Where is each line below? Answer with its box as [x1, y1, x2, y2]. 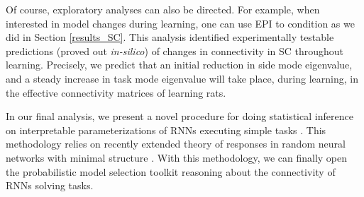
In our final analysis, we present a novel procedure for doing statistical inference [6, 109, 353, 124]
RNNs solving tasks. [6, 178, 94, 193]
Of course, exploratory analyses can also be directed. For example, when [6, 2, 320, 16]
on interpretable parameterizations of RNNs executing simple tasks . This [6, 122, 326, 137]
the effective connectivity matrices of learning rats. [6, 85, 226, 100]
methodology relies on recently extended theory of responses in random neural [6, 136, 346, 151]
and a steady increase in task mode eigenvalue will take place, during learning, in [6, 71, 358, 85]
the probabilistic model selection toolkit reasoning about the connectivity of [6, 164, 336, 179]
